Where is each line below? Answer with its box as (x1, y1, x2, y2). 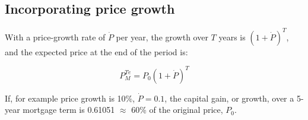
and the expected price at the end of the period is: (5, 45, 188, 58)
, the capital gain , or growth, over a (164, 91, 294, 104)
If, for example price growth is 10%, (5, 91, 135, 104)
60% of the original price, (131, 103, 223, 116)
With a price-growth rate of (5, 30, 106, 43)
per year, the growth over (116, 30, 208, 43)
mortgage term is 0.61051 (23, 103, 115, 116)
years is (218, 30, 246, 43)
